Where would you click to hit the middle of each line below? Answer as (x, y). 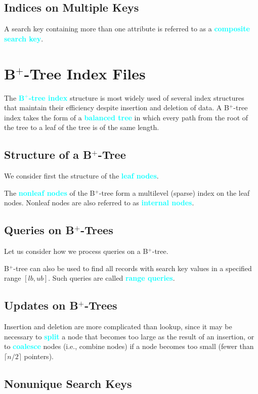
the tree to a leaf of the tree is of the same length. (82, 127)
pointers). (39, 356)
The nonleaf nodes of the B (50, 192)
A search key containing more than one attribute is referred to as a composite (127, 29)
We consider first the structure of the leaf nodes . (81, 176)
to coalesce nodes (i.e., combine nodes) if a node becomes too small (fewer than (129, 346)
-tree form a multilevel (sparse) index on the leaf (174, 192)
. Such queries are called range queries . (112, 278)
